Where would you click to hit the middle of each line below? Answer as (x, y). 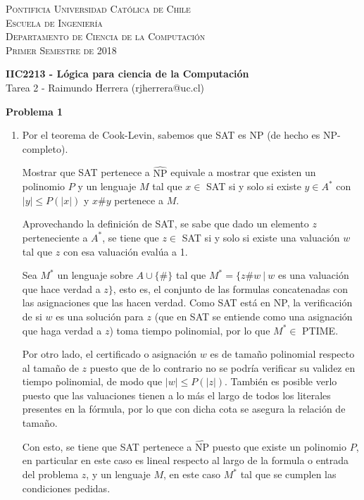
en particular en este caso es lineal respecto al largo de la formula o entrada (186, 460)
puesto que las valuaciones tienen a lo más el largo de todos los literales (176, 395)
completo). (45, 148)
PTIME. (320, 330)
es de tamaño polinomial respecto (282, 354)
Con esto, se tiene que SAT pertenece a (107, 446)
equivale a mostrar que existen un (243, 172)
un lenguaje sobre (95, 275)
